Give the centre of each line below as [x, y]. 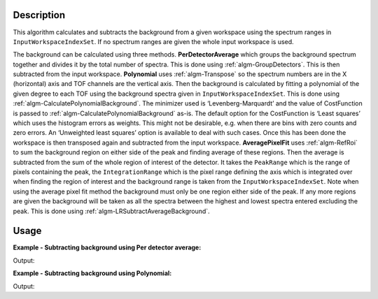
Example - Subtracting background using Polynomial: [92, 273]
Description [39, 15]
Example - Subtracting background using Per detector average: [107, 247]
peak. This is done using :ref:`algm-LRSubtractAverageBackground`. [111, 211]
